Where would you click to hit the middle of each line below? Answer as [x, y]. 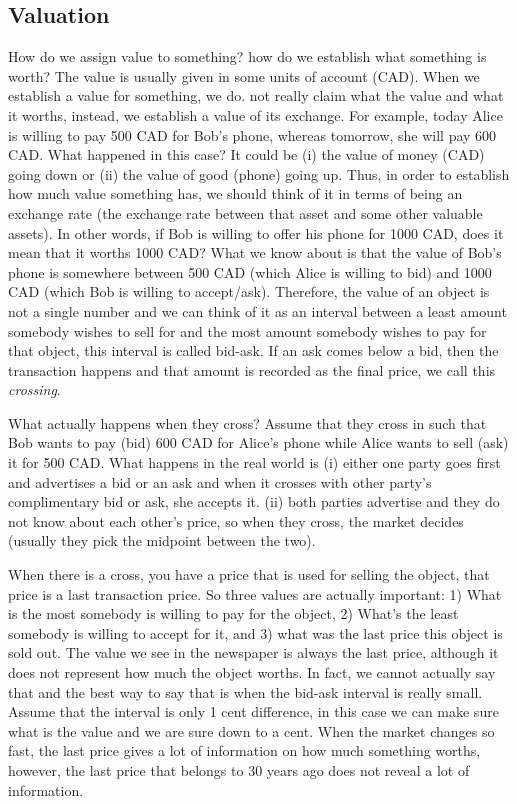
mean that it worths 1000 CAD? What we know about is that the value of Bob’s [255, 252]
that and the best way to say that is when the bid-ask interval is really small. [245, 691]
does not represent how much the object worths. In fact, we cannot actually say [252, 672]
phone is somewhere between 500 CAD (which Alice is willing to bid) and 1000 [250, 271]
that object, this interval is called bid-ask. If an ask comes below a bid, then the [253, 350]
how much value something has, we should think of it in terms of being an [235, 193]
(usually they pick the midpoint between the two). [162, 540]
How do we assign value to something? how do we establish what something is [247, 56]
